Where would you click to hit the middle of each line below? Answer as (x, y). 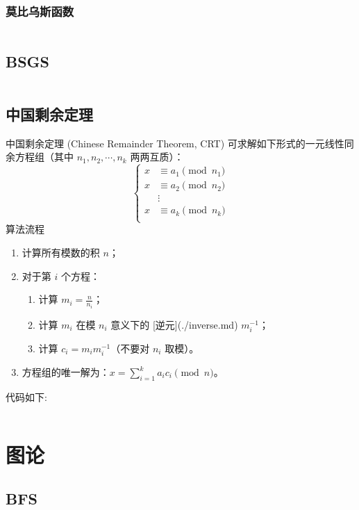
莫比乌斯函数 (40, 11)
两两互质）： (157, 157)
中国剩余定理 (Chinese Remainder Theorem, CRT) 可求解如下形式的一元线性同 (180, 143)
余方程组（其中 (40, 157)
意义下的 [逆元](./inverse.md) (174, 324)
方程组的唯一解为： (66, 372)
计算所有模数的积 (61, 253)
